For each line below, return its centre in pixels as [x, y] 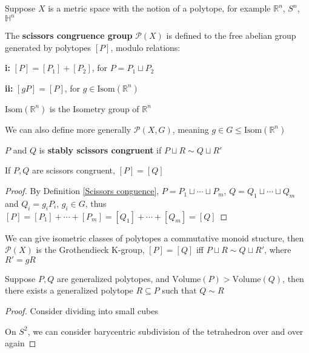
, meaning [191, 129]
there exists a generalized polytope [69, 290]
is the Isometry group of [95, 108]
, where [278, 250]
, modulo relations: [145, 47]
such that [179, 290]
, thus [96, 203]
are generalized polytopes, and [113, 278]
